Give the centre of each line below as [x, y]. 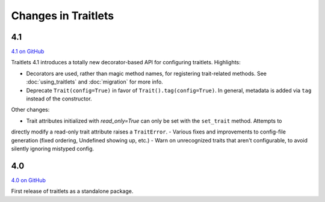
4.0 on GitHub [29, 180]
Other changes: [30, 110]
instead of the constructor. [59, 99]
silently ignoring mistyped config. [53, 148]
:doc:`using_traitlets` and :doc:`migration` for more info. [95, 82]
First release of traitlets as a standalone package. [72, 191]
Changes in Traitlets [63, 16]
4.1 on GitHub [28, 52]
